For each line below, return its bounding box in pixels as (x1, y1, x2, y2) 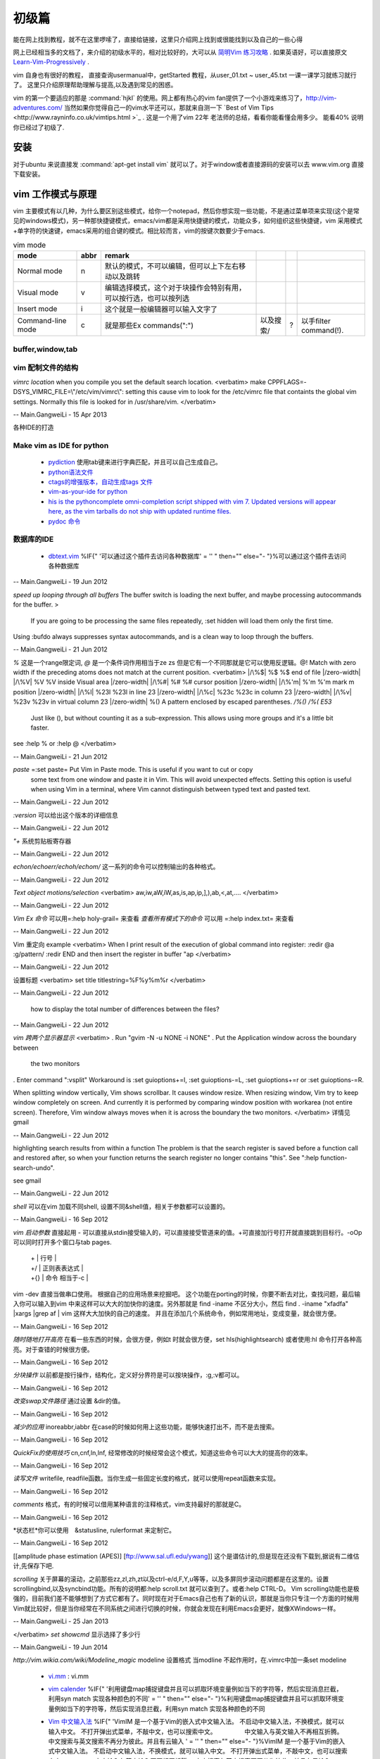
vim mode (13, 240, 46, 250)
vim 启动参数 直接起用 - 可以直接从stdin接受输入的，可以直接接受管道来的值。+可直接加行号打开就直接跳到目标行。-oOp (13, 1228, 362, 1236)
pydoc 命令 (48, 517, 81, 526)
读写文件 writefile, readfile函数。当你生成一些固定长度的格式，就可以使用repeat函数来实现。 (13, 1474, 280, 1482)
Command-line (17, 316, 67, 326)
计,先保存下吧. (13, 1562, 54, 1570)
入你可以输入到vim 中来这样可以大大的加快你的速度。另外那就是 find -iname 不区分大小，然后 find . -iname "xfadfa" (13, 1299, 348, 1308)
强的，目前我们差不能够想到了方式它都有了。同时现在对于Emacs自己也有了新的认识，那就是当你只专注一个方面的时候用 (13, 1594, 359, 1603)
